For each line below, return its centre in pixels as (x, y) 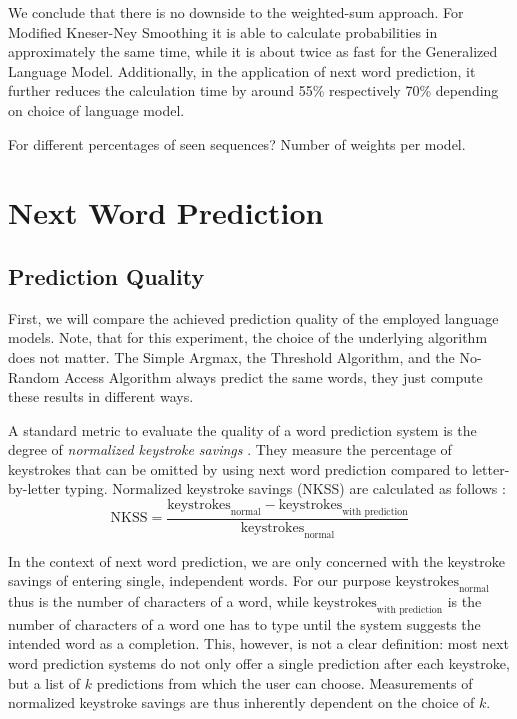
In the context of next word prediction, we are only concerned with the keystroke (256, 560)
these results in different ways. (101, 396)
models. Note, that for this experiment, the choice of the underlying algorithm (248, 337)
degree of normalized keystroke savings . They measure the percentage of (230, 449)
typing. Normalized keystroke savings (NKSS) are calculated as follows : (285, 488)
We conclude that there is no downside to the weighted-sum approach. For (236, 12)
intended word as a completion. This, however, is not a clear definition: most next (258, 643)
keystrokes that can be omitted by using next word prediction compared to (238, 468)
